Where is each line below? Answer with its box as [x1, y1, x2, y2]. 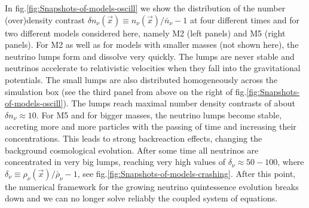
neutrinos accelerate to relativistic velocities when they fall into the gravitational [5, 62, 301, 74]
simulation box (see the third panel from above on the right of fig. [5, 85, 247, 97]
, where [277, 155, 304, 168]
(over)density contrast [5, 13, 85, 26]
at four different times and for [189, 13, 299, 26]
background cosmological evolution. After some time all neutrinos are [5, 143, 259, 156]
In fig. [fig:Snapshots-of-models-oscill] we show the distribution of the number [5, 2, 286, 14]
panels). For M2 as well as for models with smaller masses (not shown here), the [5, 38, 299, 51]
